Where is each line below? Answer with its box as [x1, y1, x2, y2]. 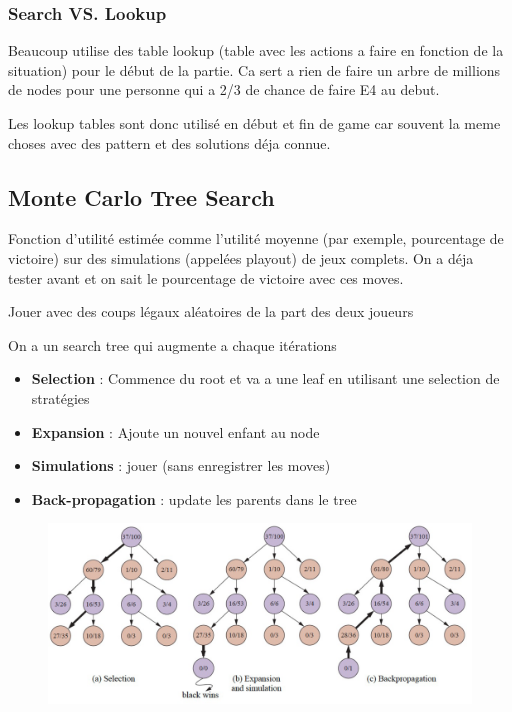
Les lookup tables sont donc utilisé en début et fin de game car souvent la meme [8, 113, 501, 133]
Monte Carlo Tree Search [8, 181, 275, 212]
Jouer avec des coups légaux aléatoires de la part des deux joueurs [8, 301, 414, 322]
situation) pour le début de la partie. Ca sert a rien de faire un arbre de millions [8, 59, 501, 80]
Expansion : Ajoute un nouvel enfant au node [31, 421, 320, 442]
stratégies [31, 387, 90, 408]
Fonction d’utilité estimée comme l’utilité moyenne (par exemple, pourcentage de [8, 228, 504, 249]
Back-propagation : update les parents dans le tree [31, 488, 357, 509]
